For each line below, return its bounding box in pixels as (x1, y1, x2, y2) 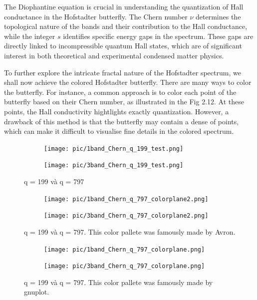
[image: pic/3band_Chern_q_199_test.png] (44, 162, 184, 169)
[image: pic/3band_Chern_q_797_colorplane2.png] (44, 212, 209, 220)
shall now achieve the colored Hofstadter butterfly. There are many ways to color (4, 77, 252, 87)
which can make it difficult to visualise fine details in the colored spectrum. (4, 126, 234, 136)
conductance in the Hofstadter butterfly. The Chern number (4, 11, 188, 21)
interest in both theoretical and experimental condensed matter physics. (4, 50, 224, 60)
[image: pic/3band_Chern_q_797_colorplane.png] (44, 263, 205, 270)
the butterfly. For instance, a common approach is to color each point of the (4, 86, 237, 97)
